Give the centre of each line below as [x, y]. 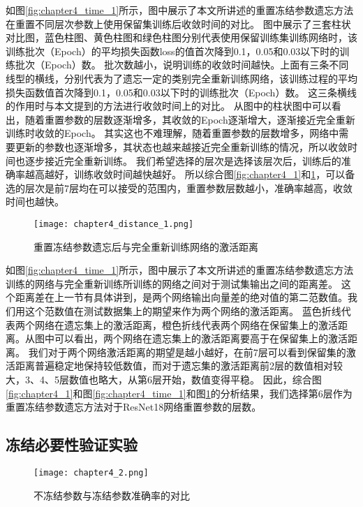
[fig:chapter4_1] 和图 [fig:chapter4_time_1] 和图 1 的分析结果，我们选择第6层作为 [179, 393]
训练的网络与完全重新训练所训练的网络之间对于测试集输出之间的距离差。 [172, 283]
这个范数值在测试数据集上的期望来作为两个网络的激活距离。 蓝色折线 [183, 310]
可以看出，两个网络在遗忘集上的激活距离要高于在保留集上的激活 [201, 338]
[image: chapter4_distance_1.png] [114, 224]
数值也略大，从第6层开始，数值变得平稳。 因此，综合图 [195, 379]
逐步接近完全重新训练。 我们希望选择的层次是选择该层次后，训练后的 [183, 160]
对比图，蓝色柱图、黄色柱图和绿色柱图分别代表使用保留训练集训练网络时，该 [181, 37]
